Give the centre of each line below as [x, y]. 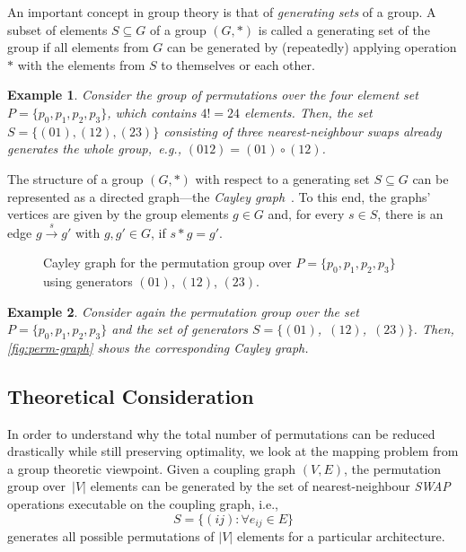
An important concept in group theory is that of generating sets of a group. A [222, 12]
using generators [88, 280]
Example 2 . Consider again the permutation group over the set [183, 311]
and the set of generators [180, 329]
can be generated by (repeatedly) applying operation [312, 47]
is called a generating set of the [344, 29]
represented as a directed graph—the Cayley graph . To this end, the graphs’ [219, 196]
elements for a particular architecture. [341, 536]
